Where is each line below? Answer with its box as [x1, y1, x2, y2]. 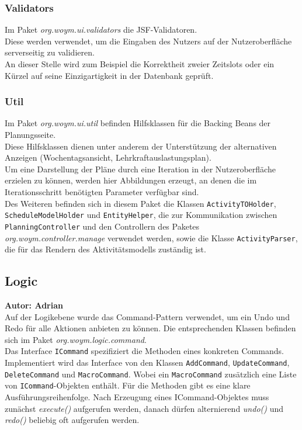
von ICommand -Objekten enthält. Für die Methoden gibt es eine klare [5, 379, 251, 391]
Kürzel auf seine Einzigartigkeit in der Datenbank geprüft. [5, 69, 214, 81]
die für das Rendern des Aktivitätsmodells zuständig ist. [5, 243, 206, 255]
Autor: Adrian [5, 299, 63, 311]
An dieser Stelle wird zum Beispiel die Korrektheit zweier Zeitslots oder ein [5, 58, 275, 70]
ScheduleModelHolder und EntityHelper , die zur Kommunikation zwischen [5, 209, 277, 221]
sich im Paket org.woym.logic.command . [5, 333, 147, 345]
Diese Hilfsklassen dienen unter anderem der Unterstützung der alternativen [5, 140, 277, 152]
